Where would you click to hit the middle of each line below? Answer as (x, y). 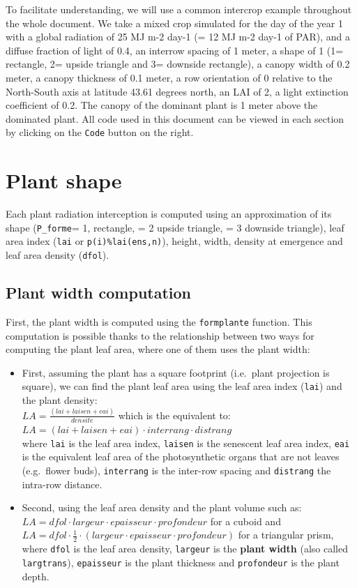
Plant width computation (99, 293)
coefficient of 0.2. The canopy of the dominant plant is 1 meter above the (162, 105)
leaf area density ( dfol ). (58, 255)
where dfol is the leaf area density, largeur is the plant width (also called (185, 549)
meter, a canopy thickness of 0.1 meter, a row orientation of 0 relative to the (169, 77)
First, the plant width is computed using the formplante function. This (159, 321)
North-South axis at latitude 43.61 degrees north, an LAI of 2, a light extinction (177, 91)
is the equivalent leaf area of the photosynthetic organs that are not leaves (181, 457)
